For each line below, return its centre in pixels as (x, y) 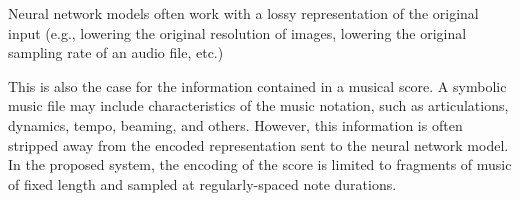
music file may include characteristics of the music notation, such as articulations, (258, 105)
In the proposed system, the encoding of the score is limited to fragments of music (260, 164)
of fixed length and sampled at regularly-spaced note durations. (202, 183)
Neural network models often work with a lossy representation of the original (243, 13)
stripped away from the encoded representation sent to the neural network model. (258, 144)
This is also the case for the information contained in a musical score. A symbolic (257, 85)
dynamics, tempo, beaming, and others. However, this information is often (235, 124)
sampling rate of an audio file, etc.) (116, 52)
